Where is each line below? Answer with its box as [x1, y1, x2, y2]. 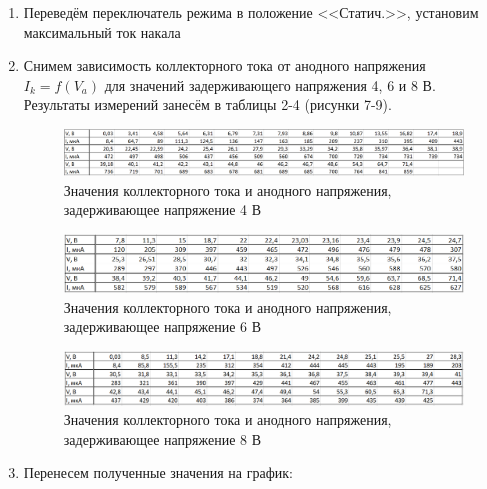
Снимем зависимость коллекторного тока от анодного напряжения [23, 55, 426, 76]
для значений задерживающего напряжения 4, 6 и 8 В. [104, 74, 436, 95]
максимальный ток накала [23, 21, 181, 42]
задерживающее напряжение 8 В [63, 428, 262, 449]
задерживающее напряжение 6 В [63, 316, 262, 337]
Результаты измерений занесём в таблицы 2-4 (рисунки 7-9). [23, 94, 392, 115]
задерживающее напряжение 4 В [63, 199, 262, 220]
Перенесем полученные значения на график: [23, 462, 293, 483]
